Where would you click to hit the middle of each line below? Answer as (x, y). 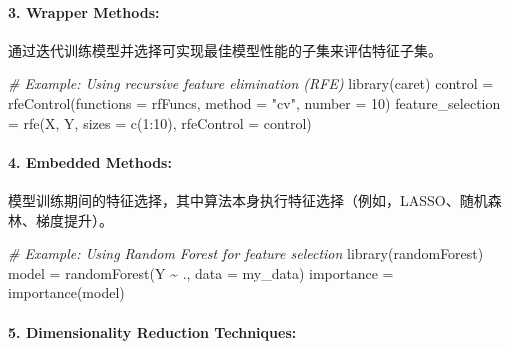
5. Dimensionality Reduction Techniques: (152, 331)
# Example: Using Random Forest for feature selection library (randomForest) (246, 253)
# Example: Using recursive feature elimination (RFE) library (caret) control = (251, 83)
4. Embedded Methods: (90, 161)
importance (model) (66, 292)
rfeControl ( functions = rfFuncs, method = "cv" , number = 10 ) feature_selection (254, 102)
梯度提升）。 (74, 219)
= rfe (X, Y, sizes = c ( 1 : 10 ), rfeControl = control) (160, 122)
